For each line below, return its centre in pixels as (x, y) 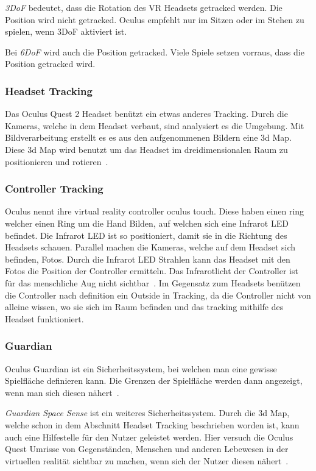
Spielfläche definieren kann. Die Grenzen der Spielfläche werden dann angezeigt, (154, 381)
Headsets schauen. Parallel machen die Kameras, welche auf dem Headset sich (150, 247)
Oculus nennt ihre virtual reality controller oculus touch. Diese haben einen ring (155, 211)
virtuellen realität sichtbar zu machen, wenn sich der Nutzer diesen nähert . (147, 460)
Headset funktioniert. (44, 318)
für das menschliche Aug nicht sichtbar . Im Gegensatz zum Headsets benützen (153, 282)
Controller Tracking (54, 189)
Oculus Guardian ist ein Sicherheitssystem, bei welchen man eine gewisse (141, 368)
